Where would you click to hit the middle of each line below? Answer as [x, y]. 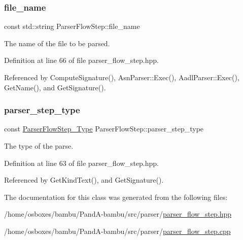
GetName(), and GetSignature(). [55, 87]
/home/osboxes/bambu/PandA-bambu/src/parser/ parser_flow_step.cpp [117, 231]
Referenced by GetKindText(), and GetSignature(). [84, 180]
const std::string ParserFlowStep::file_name [72, 26]
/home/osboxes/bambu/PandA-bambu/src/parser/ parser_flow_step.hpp [118, 214]
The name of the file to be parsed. [57, 43]
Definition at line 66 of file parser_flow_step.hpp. [81, 60]
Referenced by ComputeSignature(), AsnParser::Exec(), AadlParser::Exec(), [122, 77]
